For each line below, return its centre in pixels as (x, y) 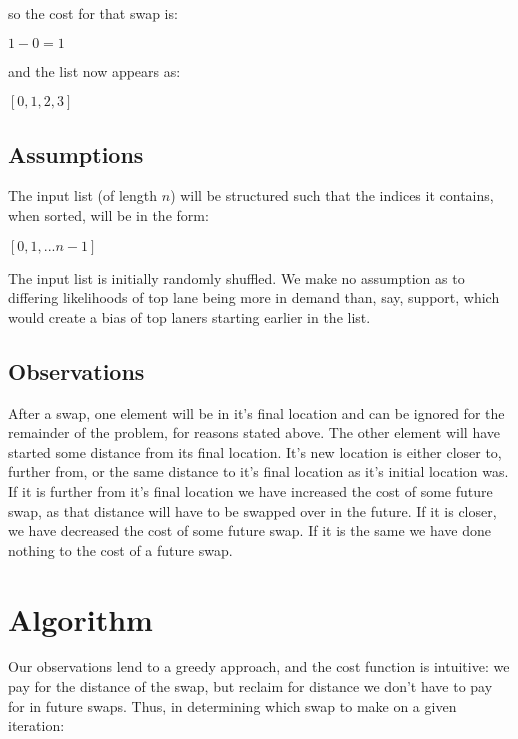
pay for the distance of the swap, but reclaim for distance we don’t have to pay (250, 686)
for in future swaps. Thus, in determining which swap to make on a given (232, 705)
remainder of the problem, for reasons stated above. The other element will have (254, 432)
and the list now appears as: (94, 70)
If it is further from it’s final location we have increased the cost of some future (250, 490)
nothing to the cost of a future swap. (120, 549)
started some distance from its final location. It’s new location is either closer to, (255, 451)
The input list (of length (83, 195)
